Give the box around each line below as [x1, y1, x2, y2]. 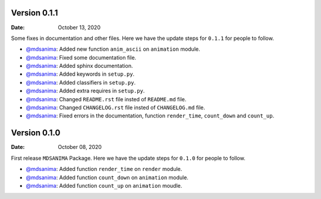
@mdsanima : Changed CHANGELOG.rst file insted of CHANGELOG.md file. [26, 104, 205, 111]
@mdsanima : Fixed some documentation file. [26, 54, 137, 61]
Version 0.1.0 [11, 128, 61, 138]
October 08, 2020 [58, 144, 102, 151]
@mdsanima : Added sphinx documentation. [26, 63, 133, 70]
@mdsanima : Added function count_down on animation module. [26, 173, 188, 181]
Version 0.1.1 [11, 8, 58, 18]
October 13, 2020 [58, 24, 101, 31]
